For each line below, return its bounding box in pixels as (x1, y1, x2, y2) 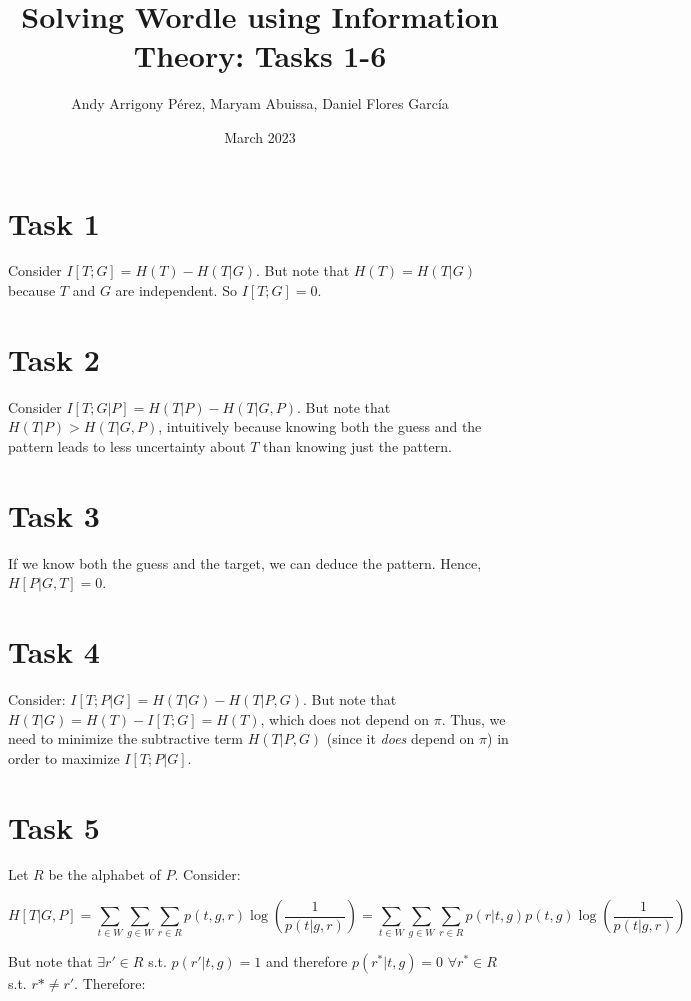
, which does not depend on (260, 708, 429, 729)
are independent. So (115, 280, 237, 301)
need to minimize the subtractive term (8, 728, 244, 749)
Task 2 (8, 338, 100, 379)
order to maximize (8, 747, 120, 768)
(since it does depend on (326, 728, 475, 749)
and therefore (265, 951, 348, 972)
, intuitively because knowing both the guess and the (158, 416, 482, 437)
